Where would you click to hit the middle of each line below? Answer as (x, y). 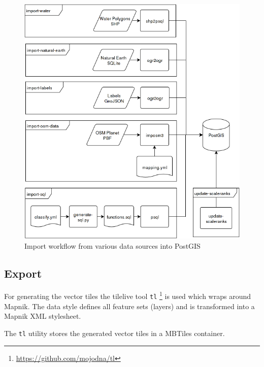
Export (23, 273)
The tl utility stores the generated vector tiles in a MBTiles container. (114, 333)
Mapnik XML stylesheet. (43, 316)
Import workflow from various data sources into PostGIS (112, 245)
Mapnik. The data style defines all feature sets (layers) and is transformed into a (129, 306)
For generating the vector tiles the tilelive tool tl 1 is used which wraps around (127, 295)
